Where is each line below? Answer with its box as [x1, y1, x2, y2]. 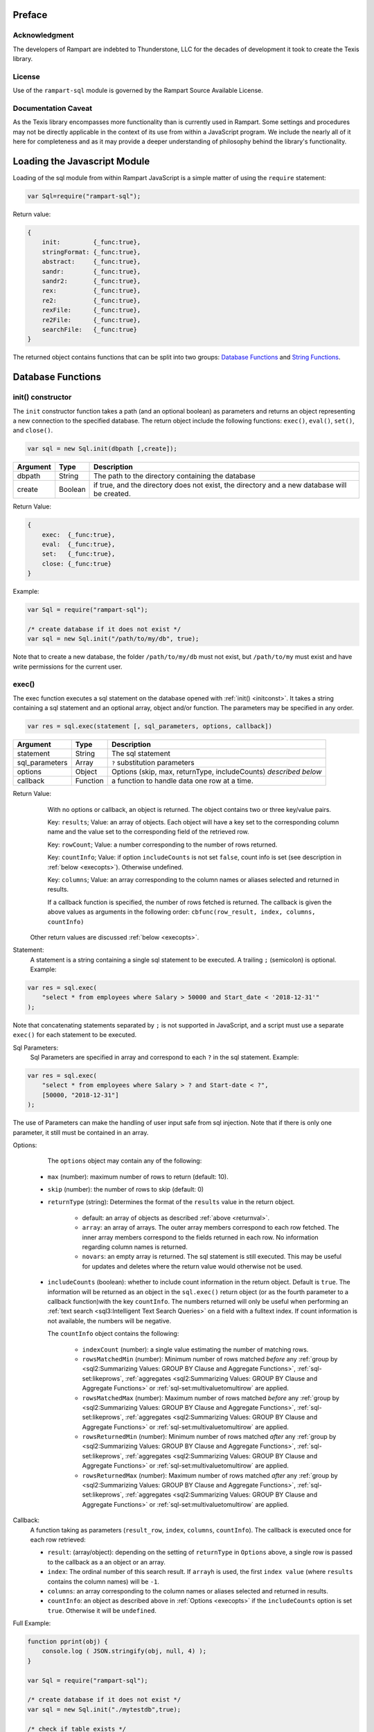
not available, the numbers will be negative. [47, 1316, 172, 1325]
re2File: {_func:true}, [42, 316, 141, 324]
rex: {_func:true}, [42, 287, 141, 294]
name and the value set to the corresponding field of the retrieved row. [47, 828, 249, 836]
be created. [93, 489, 132, 499]
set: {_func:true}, [42, 550, 116, 558]
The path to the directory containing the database [93, 471, 256, 481]
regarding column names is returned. [82, 1243, 188, 1251]
